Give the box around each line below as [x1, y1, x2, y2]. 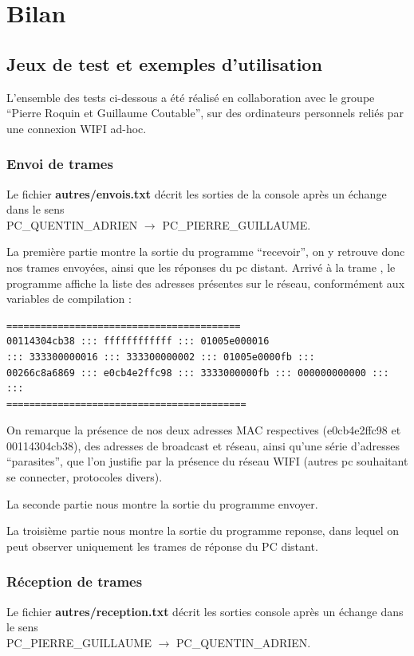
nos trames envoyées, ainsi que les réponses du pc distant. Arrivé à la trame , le [6, 258, 396, 275]
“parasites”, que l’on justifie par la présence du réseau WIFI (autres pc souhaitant [6, 453, 408, 469]
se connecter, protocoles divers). [6, 469, 163, 485]
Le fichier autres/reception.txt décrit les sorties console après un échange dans [6, 603, 404, 619]
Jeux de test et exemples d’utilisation [6, 51, 322, 76]
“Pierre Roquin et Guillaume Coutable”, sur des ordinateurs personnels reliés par [6, 104, 404, 121]
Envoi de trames [6, 154, 113, 174]
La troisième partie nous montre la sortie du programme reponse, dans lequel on [6, 522, 399, 539]
